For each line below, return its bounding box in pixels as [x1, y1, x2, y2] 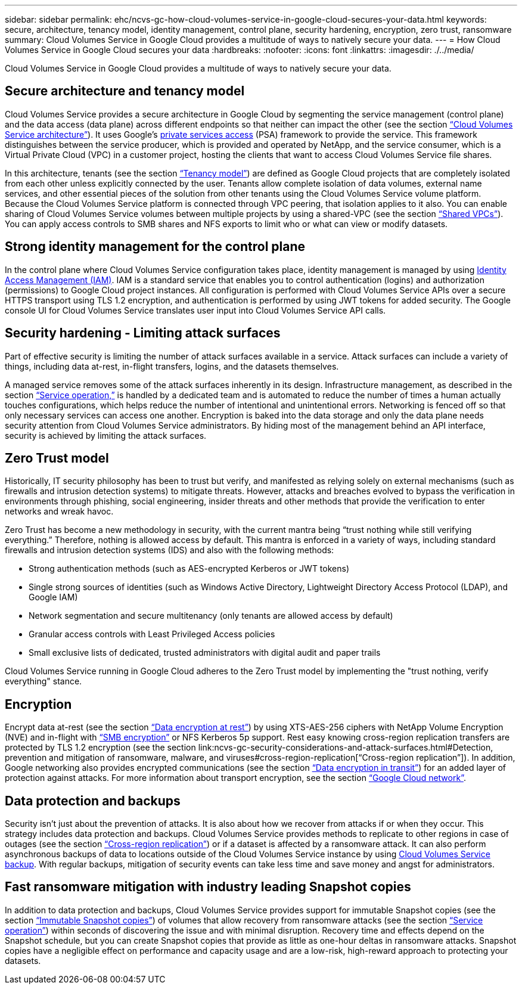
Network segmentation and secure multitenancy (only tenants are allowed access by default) [29, 610, 393, 621]
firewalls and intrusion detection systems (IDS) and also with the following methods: [5, 545, 334, 556]
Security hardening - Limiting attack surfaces [5, 325, 281, 341]
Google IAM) [29, 592, 78, 603]
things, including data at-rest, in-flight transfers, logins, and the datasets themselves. [5, 361, 339, 371]
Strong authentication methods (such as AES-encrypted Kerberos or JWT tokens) [29, 563, 349, 574]
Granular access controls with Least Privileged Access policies [29, 629, 275, 640]
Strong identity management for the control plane [5, 239, 306, 255]
